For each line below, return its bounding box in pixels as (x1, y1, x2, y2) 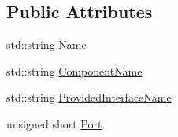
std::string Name (6, 36, 87, 53)
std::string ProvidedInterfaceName (6, 89, 172, 106)
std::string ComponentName (6, 62, 143, 79)
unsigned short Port (6, 115, 102, 131)
